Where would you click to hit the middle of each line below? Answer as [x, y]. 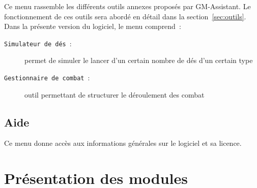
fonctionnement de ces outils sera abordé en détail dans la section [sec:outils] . [125, 16]
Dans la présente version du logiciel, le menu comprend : [93, 26]
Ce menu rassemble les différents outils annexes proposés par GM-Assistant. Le [127, 6]
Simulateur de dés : [38, 43]
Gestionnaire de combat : [47, 77]
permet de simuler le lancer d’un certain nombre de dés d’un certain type [139, 60]
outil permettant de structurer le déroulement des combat [115, 94]
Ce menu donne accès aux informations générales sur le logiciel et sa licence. [123, 143]
